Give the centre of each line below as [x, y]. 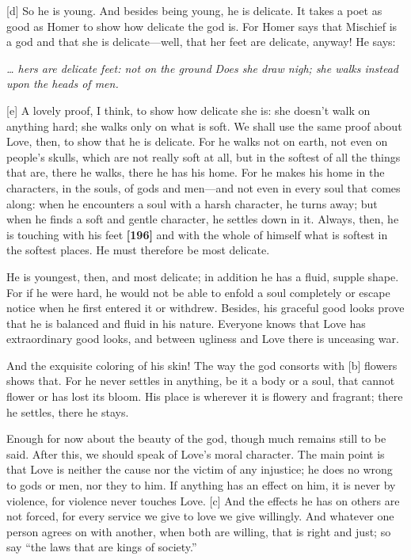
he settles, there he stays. [68, 411]
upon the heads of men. [63, 84]
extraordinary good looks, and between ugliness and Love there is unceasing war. [203, 339]
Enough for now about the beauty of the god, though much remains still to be [196, 438]
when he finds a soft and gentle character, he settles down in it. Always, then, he [203, 219]
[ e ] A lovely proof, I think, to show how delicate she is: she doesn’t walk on [188, 110]
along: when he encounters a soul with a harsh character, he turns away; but [192, 203]
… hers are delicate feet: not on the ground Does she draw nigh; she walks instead [203, 68]
